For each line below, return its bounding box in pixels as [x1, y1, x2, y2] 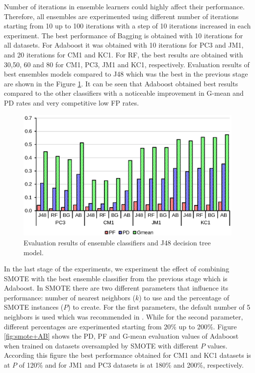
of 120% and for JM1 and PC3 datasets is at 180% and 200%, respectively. [19, 360, 244, 370]
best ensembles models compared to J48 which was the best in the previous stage [4, 69, 248, 79]
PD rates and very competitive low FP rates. [4, 97, 139, 107]
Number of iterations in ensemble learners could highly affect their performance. [4, 1, 245, 11]
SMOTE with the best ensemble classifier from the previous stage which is [4, 273, 228, 283]
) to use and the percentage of [139, 292, 229, 302]
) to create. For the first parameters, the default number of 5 [68, 302, 251, 312]
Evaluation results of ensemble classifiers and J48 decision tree [24, 237, 211, 247]
